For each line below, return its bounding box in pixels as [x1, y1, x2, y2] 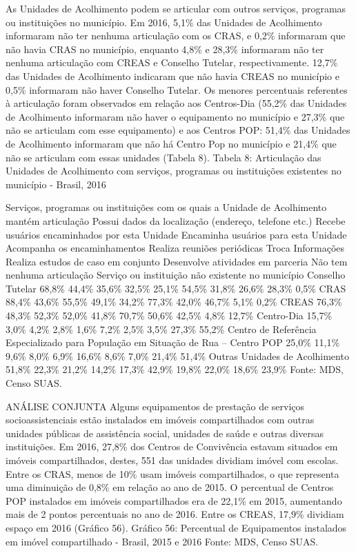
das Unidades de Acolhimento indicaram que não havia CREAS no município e [6, 68, 339, 83]
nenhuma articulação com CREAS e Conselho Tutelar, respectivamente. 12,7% [6, 55, 338, 70]
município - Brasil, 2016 [6, 177, 106, 191]
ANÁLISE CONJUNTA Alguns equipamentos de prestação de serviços [6, 399, 305, 413]
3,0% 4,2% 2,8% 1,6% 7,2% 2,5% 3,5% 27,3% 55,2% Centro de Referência [6, 321, 317, 336]
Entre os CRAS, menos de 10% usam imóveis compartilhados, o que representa [6, 466, 339, 481]
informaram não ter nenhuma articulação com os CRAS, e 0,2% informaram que [6, 28, 346, 43]
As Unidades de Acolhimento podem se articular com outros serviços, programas [6, 1, 346, 15]
